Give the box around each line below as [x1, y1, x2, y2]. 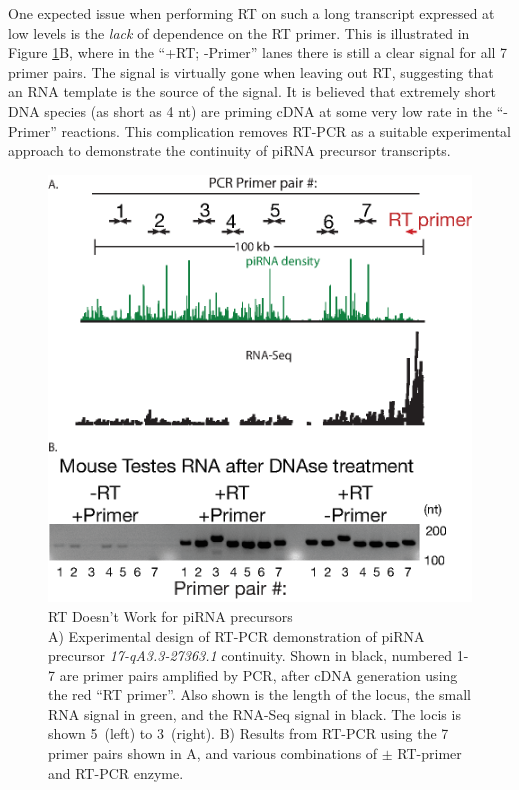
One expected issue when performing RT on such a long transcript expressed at [8, 3, 495, 23]
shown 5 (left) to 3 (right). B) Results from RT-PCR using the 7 [48, 723, 449, 744]
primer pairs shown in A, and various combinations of [48, 743, 378, 764]
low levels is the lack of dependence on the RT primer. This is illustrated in [8, 22, 470, 43]
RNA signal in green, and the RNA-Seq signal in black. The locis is [48, 703, 461, 724]
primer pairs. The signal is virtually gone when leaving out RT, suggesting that [8, 61, 494, 82]
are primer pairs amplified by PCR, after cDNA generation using [59, 664, 458, 685]
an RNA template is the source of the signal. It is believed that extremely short [8, 81, 496, 102]
